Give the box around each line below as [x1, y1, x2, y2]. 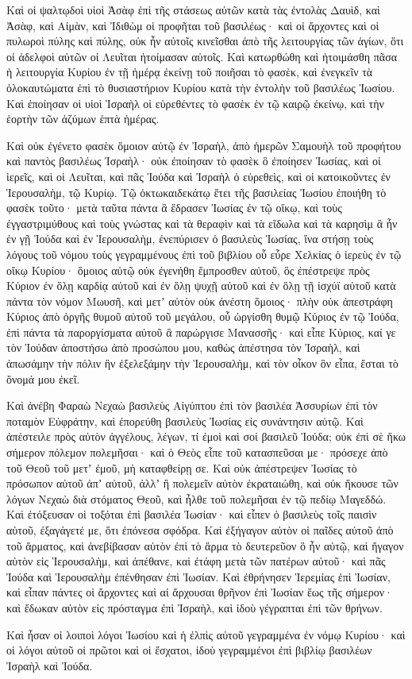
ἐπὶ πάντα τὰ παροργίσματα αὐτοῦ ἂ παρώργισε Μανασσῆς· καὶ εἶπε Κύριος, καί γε [6, 323, 396, 340]
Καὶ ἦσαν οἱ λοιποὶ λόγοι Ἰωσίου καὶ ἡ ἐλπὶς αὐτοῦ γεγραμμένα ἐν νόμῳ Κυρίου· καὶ [6, 626, 406, 642]
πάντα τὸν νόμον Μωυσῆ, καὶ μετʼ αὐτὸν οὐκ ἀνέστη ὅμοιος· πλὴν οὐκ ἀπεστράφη [6, 292, 393, 309]
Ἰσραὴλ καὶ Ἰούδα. [6, 657, 93, 673]
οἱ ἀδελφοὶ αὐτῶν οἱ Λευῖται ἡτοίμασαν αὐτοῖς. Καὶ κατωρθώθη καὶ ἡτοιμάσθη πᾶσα [6, 48, 398, 64]
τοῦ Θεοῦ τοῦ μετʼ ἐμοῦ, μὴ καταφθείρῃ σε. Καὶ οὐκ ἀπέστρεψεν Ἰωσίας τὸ [6, 459, 357, 476]
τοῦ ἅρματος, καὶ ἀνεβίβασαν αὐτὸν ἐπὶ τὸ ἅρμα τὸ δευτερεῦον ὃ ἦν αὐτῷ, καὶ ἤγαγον [6, 537, 404, 554]
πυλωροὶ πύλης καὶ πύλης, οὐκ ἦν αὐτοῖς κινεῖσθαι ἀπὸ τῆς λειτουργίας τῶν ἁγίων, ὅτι [6, 33, 404, 49]
